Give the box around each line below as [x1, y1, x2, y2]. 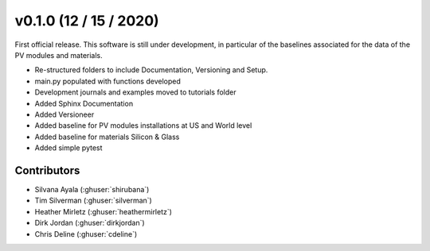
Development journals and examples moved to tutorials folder [34, 87, 236, 97]
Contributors [14, 164, 80, 177]
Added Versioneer [34, 110, 95, 119]
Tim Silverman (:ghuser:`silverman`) [34, 195, 153, 206]
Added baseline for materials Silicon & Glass [34, 132, 180, 141]
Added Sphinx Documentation [34, 98, 134, 108]
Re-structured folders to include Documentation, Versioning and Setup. [34, 65, 268, 75]
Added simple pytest [34, 143, 103, 153]
